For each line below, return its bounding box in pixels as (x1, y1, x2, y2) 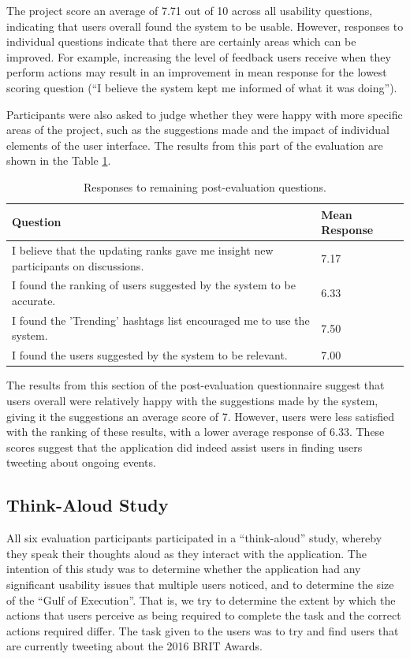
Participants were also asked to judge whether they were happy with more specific (6, 106, 403, 122)
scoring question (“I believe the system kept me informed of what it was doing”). (6, 79, 397, 95)
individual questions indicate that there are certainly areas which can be (6, 33, 356, 50)
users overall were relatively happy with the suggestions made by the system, (6, 392, 378, 408)
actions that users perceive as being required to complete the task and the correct (6, 607, 401, 624)
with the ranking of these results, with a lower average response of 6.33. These (6, 423, 385, 440)
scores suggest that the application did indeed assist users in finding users (6, 438, 363, 455)
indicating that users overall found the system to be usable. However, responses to (6, 17, 404, 34)
